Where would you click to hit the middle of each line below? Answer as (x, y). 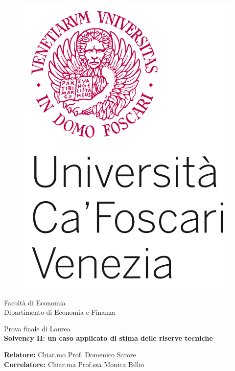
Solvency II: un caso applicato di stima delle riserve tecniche (108, 338)
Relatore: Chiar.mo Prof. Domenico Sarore (70, 354)
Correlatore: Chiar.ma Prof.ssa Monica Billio (74, 364)
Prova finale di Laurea (37, 328)
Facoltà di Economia (35, 302)
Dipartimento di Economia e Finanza (60, 312)
